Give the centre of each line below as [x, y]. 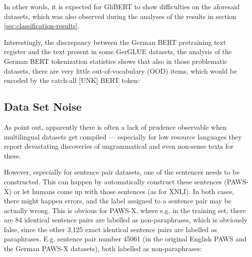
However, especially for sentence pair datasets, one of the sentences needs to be [122, 172]
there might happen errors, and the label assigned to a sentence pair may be [118, 201]
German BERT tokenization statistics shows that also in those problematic [116, 61]
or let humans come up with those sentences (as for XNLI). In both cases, [124, 191]
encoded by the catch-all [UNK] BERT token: [72, 80]
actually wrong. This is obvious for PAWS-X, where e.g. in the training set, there [125, 210]
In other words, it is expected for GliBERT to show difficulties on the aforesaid [122, 6]
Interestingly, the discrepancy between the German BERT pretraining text [115, 42]
